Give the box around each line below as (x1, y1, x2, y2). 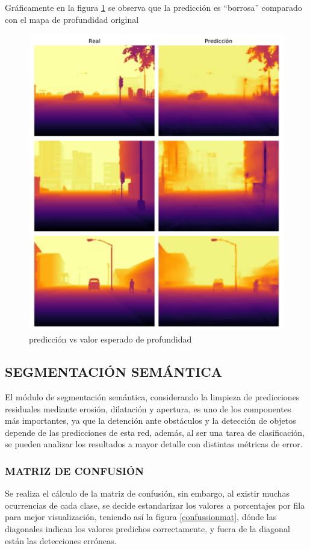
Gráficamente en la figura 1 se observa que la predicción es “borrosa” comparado (5, 1, 302, 13)
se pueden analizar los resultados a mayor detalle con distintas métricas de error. (5, 438, 303, 450)
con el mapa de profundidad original (5, 13, 139, 25)
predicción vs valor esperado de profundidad (29, 333, 192, 346)
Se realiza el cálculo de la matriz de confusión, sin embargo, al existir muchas (5, 487, 290, 500)
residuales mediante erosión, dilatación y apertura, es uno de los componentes (5, 402, 291, 415)
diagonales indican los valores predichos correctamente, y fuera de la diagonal (5, 522, 290, 535)
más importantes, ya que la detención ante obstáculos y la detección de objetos (5, 414, 296, 427)
